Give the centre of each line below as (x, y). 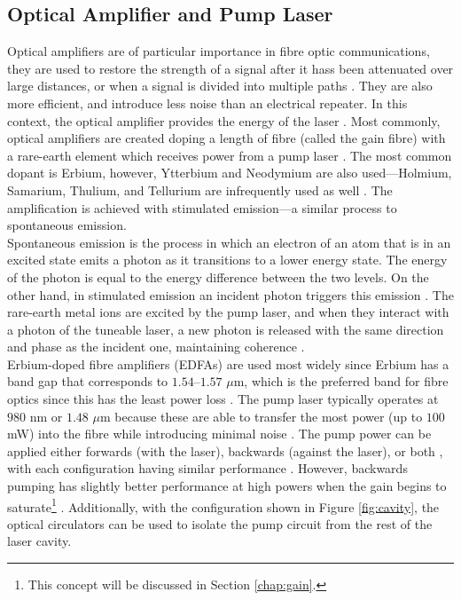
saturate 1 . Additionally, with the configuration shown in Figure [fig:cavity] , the (223, 505)
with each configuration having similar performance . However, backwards (207, 468)
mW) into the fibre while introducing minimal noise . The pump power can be (219, 434)
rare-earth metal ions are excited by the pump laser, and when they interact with (228, 312)
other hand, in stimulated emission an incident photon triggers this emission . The (230, 294)
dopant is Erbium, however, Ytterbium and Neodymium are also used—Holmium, (230, 173)
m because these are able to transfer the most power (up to (261, 416)
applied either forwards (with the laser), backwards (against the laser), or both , (225, 450)
